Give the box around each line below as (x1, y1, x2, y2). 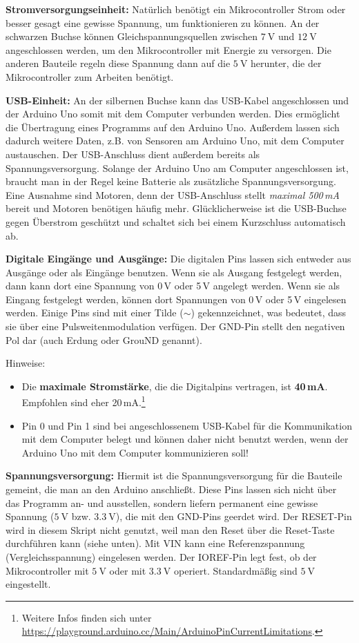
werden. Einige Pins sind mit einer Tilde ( (6, 305, 184, 320)
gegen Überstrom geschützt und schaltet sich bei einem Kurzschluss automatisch (6, 214, 346, 229)
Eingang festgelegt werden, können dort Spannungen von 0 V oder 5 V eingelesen (6, 291, 347, 306)
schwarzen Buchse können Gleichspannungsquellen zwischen (6, 29, 258, 44)
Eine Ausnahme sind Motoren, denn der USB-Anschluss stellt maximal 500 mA (6, 187, 340, 202)
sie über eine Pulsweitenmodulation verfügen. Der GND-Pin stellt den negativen (6, 319, 345, 334)
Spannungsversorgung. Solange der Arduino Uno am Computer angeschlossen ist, (6, 160, 349, 175)
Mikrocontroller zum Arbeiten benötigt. (6, 69, 174, 84)
